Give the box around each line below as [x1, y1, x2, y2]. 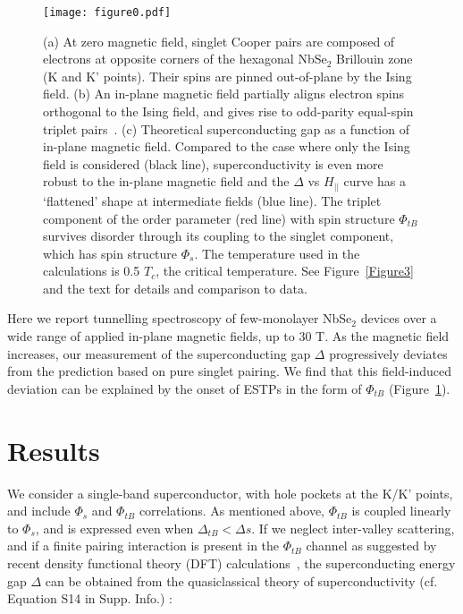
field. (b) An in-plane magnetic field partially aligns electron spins [43, 84, 405, 103]
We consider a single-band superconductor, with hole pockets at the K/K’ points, [7, 483, 453, 502]
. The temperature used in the [194, 243, 360, 262]
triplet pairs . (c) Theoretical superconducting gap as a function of [43, 119, 409, 138]
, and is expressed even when [35, 518, 194, 537]
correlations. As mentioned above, [139, 501, 324, 520]
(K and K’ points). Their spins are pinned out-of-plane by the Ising [43, 66, 412, 85]
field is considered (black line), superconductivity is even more [43, 154, 383, 173]
